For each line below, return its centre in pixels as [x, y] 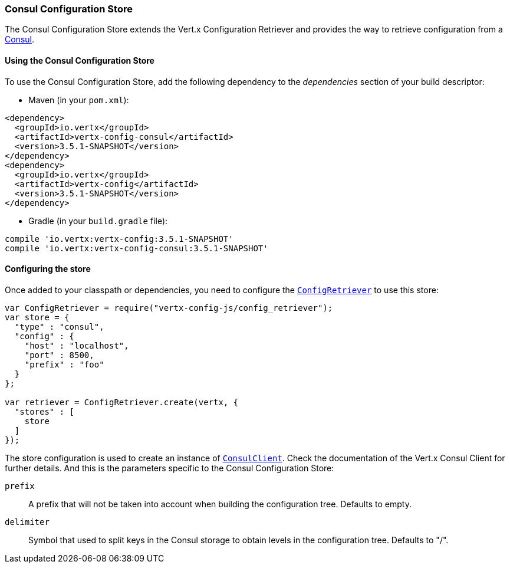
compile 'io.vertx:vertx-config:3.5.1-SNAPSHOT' [119, 239]
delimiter [27, 522]
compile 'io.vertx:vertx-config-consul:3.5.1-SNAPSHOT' [136, 248]
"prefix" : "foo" [64, 364]
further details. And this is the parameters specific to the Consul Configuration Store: [170, 468]
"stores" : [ [45, 411]
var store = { [37, 317]
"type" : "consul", [59, 326]
